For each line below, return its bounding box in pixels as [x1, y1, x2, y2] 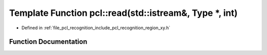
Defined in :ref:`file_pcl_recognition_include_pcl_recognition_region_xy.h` [21, 25, 171, 31]
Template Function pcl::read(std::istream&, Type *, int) [9, 7, 238, 18]
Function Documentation [9, 38, 88, 46]
